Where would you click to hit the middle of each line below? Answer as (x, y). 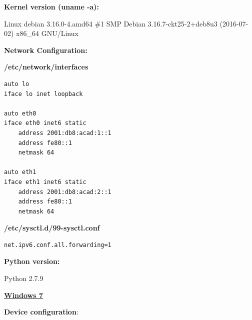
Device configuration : (41, 312)
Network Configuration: (46, 50)
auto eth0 (20, 113)
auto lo (17, 84)
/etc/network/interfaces (46, 67)
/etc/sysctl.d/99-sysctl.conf (52, 228)
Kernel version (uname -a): (52, 6)
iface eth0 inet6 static (45, 123)
